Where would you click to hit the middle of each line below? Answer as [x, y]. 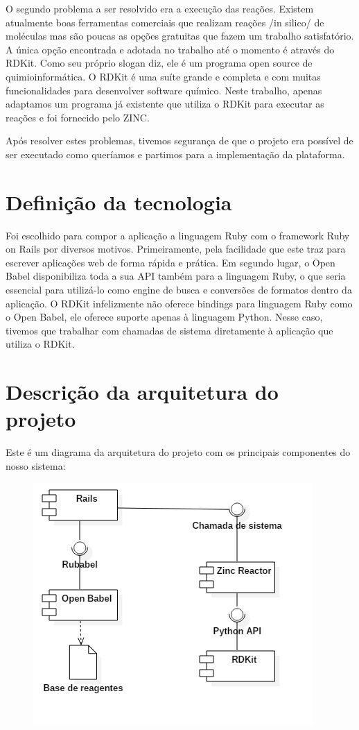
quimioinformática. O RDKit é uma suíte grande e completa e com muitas [163, 76]
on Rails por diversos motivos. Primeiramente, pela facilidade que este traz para [176, 249]
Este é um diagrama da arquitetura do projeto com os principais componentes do [178, 452]
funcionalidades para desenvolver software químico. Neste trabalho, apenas [164, 90]
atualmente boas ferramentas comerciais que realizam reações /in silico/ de [165, 22]
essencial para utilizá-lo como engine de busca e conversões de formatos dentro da [179, 290]
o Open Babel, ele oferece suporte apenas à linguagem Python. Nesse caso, [164, 317]
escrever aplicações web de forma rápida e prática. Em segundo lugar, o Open [170, 262]
